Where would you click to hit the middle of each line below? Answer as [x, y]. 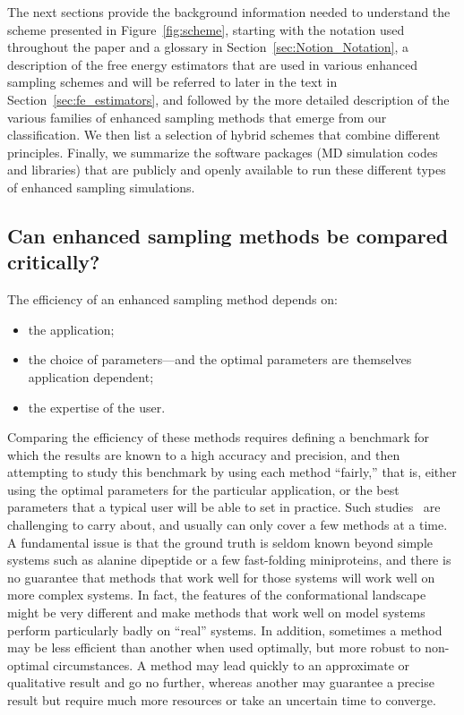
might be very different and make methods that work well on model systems [216, 613]
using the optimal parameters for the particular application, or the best [203, 489]
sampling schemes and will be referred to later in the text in [172, 82]
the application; [71, 329]
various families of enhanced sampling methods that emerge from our [197, 117]
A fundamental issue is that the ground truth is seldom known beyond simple [220, 542]
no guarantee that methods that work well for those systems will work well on [221, 577]
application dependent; [91, 376]
